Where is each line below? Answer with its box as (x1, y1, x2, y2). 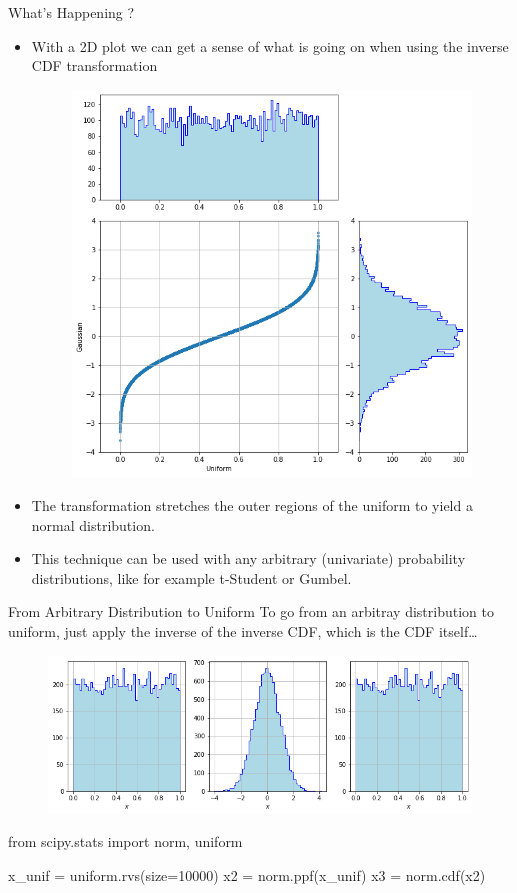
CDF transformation (31, 55, 158, 76)
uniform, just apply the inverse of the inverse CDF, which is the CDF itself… (8, 621, 478, 642)
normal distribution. (31, 514, 155, 535)
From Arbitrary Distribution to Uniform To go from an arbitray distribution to (8, 601, 494, 622)
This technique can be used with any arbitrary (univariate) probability (31, 548, 466, 569)
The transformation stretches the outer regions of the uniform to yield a (31, 495, 473, 516)
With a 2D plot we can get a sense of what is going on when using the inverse (31, 35, 509, 56)
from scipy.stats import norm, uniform (8, 831, 243, 852)
